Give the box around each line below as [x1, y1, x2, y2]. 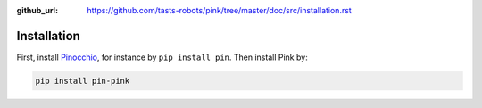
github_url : [16, 5, 58, 15]
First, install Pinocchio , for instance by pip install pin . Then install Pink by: [16, 52, 308, 62]
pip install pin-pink [35, 76, 130, 86]
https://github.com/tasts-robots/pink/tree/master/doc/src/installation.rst [87, 5, 352, 15]
